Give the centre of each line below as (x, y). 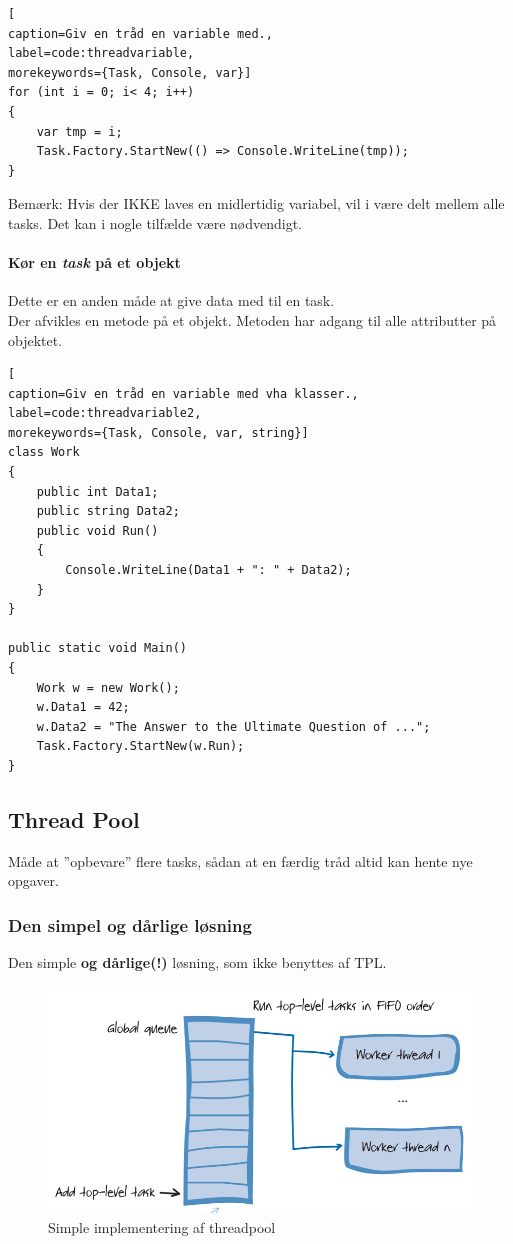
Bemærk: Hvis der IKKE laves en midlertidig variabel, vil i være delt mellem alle (256, 203)
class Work (44, 452)
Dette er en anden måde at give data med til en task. (171, 300)
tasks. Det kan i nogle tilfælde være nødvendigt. (155, 222)
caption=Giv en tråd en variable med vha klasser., (183, 393)
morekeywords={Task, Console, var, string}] (158, 432)
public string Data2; (108, 511)
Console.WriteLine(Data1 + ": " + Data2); (208, 570)
